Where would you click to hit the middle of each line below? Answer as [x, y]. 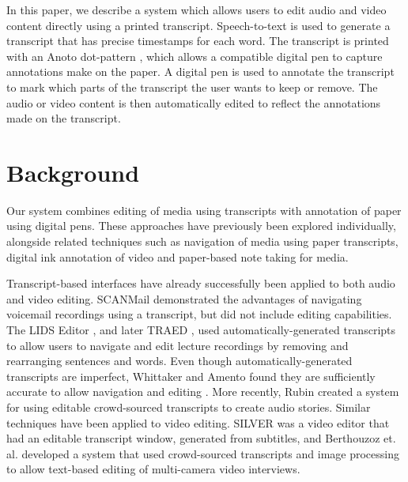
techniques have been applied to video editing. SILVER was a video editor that [198, 422]
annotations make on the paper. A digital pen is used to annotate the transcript [200, 72]
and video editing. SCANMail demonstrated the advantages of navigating [184, 298]
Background [73, 172]
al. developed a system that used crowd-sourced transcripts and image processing [203, 453]
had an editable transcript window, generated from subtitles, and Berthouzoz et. [201, 438]
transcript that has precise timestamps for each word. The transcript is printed [198, 41]
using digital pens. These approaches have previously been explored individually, [201, 226]
